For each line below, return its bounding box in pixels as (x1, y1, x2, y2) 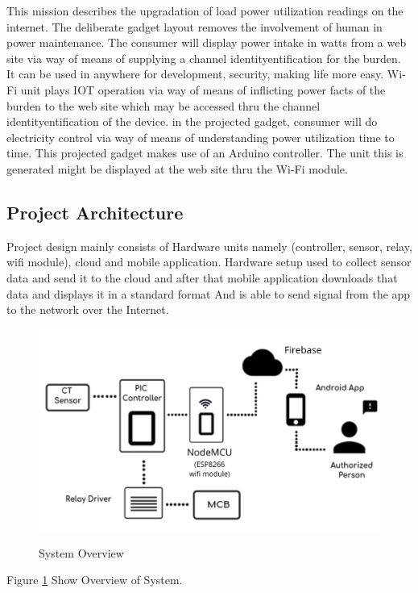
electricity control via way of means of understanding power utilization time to (6, 128, 395, 145)
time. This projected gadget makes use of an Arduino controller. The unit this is (6, 144, 404, 161)
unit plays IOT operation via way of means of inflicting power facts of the (20, 81, 386, 98)
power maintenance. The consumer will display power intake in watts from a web (6, 34, 407, 51)
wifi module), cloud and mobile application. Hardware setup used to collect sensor (6, 253, 412, 270)
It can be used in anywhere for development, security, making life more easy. (6, 65, 384, 82)
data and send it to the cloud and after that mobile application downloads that (6, 269, 398, 286)
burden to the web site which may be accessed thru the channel (6, 97, 321, 114)
